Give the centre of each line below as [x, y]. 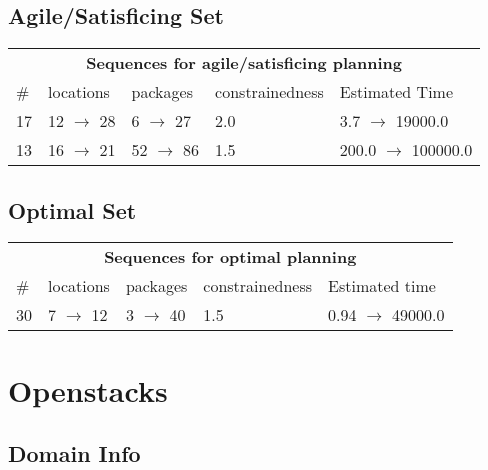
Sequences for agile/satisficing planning [244, 63]
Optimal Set [72, 209]
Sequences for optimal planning [230, 257]
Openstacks [88, 389]
